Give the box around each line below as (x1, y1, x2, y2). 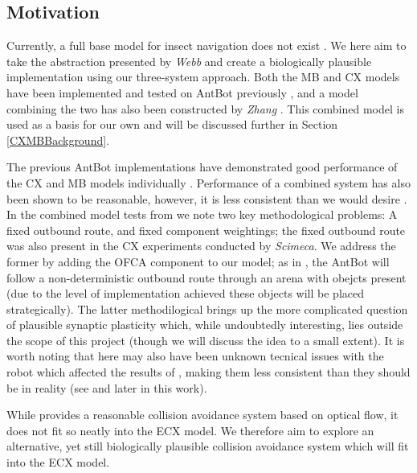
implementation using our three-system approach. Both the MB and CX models (6, 68, 400, 85)
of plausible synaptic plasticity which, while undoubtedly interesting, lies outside (6, 316, 403, 333)
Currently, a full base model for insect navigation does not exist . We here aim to (6, 37, 407, 54)
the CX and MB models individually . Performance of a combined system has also (6, 174, 411, 191)
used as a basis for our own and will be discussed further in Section (6, 116, 338, 133)
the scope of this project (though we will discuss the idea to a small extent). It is (6, 331, 405, 348)
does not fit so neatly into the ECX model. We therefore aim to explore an (6, 422, 374, 438)
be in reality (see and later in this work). (6, 379, 207, 396)
